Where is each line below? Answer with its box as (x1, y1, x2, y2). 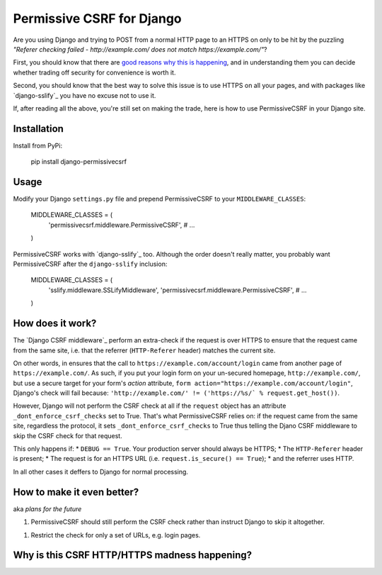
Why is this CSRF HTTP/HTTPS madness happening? (13, 549, 253, 562)
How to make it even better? (13, 486, 139, 498)
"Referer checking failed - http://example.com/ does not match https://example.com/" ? (13, 45, 267, 53)
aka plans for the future (13, 504, 82, 513)
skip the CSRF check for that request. (13, 431, 123, 440)
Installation (13, 123, 64, 135)
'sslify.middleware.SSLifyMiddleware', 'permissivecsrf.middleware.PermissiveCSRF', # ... (48, 286, 307, 294)
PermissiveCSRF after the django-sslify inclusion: (13, 259, 168, 269)
